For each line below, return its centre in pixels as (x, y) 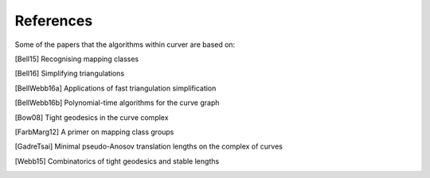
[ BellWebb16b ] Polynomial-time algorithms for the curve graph (117, 103)
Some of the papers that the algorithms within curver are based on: (125, 44)
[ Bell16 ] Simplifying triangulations (70, 74)
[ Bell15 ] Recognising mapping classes (77, 59)
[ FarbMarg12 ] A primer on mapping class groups (94, 132)
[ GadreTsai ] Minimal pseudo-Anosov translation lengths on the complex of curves (149, 146)
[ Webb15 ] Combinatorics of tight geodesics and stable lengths (117, 161)
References (54, 21)
